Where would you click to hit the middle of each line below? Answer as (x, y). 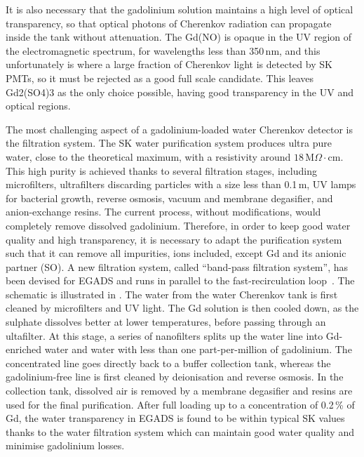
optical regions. (38, 106)
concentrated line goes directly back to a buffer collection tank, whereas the (168, 363)
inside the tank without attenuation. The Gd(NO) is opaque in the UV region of (179, 37)
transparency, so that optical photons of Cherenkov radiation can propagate (169, 23)
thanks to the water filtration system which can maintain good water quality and (180, 431)
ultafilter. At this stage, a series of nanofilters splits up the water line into (164, 335)
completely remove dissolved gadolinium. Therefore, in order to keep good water (178, 225)
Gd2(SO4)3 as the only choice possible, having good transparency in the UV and (180, 92)
